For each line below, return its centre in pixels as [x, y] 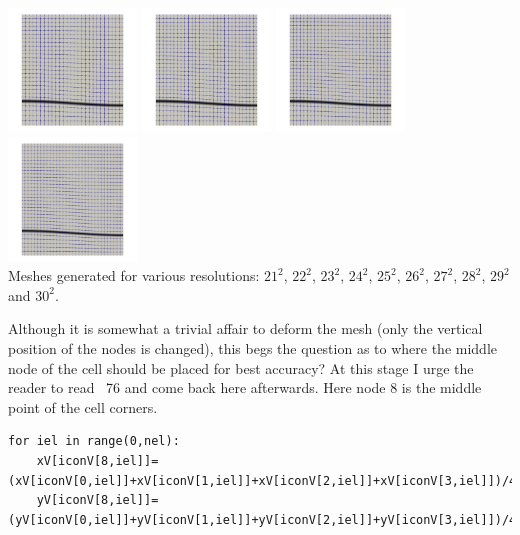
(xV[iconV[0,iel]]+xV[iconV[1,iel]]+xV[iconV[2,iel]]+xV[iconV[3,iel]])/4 [262, 480]
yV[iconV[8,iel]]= [97, 500]
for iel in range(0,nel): [94, 441]
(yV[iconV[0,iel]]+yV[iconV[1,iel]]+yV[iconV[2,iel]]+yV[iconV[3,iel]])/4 [262, 519]
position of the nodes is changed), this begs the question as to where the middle [253, 347]
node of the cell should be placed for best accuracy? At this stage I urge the [241, 367]
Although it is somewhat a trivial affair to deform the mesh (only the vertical [245, 328]
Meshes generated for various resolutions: [134, 275]
